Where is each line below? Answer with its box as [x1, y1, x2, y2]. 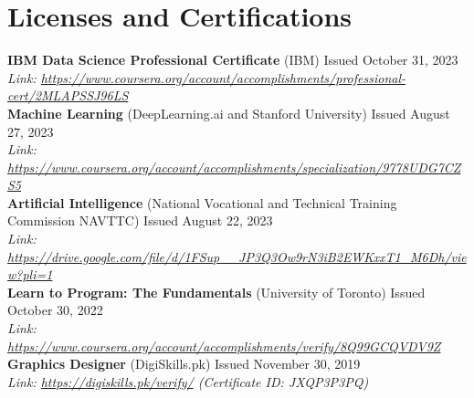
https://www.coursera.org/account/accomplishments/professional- [40, 68, 406, 87]
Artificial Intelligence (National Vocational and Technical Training [7, 193, 397, 212]
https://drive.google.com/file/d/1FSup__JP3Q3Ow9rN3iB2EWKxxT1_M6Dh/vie [7, 246, 467, 266]
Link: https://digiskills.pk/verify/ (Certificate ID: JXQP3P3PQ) [7, 372, 369, 391]
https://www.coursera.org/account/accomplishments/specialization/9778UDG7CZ [7, 157, 461, 176]
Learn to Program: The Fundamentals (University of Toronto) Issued [7, 282, 426, 301]
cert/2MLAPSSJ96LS [7, 86, 129, 105]
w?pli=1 [7, 265, 53, 284]
